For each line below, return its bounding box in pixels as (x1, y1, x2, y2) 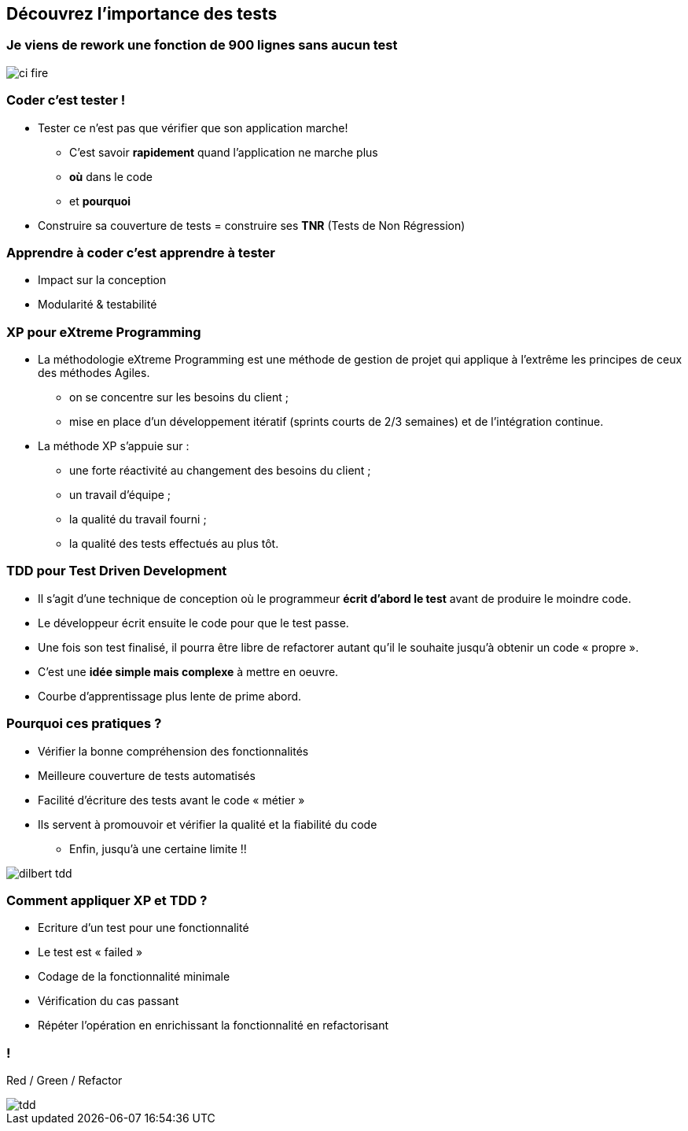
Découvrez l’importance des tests (6, 4, 278, 24)
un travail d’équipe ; (69, 488, 171, 502)
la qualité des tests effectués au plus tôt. (69, 537, 279, 551)
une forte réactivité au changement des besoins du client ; (69, 464, 371, 478)
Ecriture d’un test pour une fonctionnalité (38, 921, 249, 935)
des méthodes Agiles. (38, 366, 150, 380)
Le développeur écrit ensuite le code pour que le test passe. (38, 615, 349, 630)
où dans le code (69, 169, 153, 183)
